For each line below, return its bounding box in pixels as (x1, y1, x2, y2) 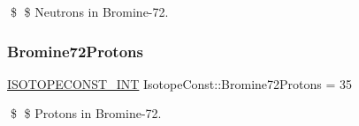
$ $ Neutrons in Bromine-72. (10, 3, 169, 20)
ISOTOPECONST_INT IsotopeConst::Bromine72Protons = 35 (7, 74, 353, 93)
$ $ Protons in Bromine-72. (10, 104, 162, 122)
